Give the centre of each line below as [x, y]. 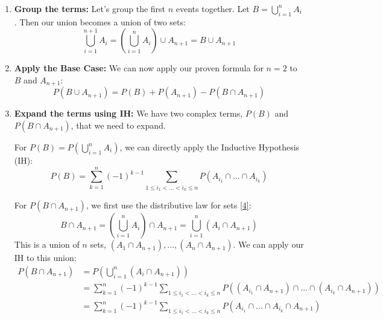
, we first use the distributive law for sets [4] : [169, 205]
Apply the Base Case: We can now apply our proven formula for [139, 68]
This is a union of [47, 244]
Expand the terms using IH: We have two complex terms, [128, 113]
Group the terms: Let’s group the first [90, 8]
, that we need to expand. [118, 125]
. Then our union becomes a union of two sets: [100, 21]
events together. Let [213, 8]
